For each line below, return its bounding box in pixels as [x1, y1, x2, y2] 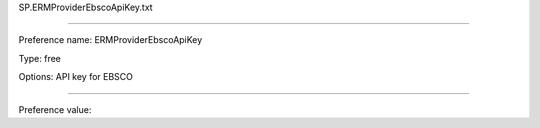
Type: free [18, 52, 62, 64]
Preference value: [18, 103, 92, 115]
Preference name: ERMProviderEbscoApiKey [18, 34, 203, 46]
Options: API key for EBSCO [18, 71, 134, 83]
